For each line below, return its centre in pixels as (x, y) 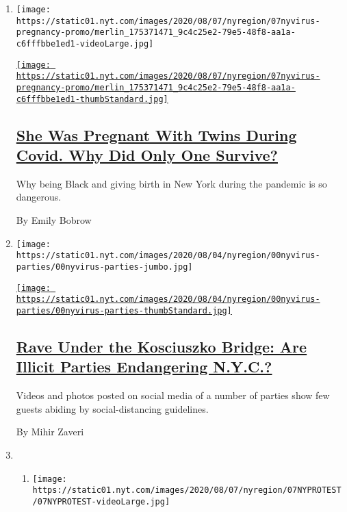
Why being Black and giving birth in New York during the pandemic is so (171, 183)
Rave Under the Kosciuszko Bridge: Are (162, 346)
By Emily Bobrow (54, 220)
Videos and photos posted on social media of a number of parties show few (173, 395)
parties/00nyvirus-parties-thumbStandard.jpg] (124, 310)
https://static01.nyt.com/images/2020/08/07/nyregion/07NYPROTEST (187, 490)
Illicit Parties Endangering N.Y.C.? (144, 367)
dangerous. (39, 197)
